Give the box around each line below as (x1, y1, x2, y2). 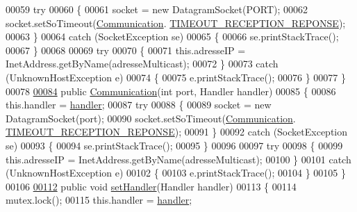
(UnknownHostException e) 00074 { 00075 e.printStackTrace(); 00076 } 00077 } (6, 70, 346, 84)
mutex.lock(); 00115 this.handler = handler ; (6, 193, 192, 207)
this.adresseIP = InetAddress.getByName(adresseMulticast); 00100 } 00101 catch (6, 152, 351, 166)
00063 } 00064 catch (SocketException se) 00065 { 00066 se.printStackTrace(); (6, 29, 339, 44)
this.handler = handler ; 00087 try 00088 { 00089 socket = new (6, 97, 272, 112)
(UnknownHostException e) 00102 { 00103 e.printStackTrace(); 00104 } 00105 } (6, 165, 346, 180)
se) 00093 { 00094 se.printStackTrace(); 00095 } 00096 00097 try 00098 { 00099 (6, 138, 343, 152)
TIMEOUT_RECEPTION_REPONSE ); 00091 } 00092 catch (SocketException (6, 124, 348, 139)
